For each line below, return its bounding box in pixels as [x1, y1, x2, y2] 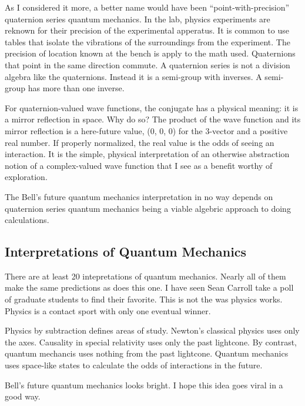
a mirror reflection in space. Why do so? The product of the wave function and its [5, 113, 301, 125]
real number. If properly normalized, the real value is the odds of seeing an [5, 136, 274, 148]
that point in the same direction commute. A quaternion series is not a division [5, 58, 290, 71]
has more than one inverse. [28, 82, 125, 94]
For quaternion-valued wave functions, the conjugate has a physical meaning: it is [5, 101, 299, 114]
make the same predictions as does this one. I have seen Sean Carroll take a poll [5, 281, 294, 294]
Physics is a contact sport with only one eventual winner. [5, 304, 211, 317]
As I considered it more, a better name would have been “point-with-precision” [5, 1, 290, 13]
